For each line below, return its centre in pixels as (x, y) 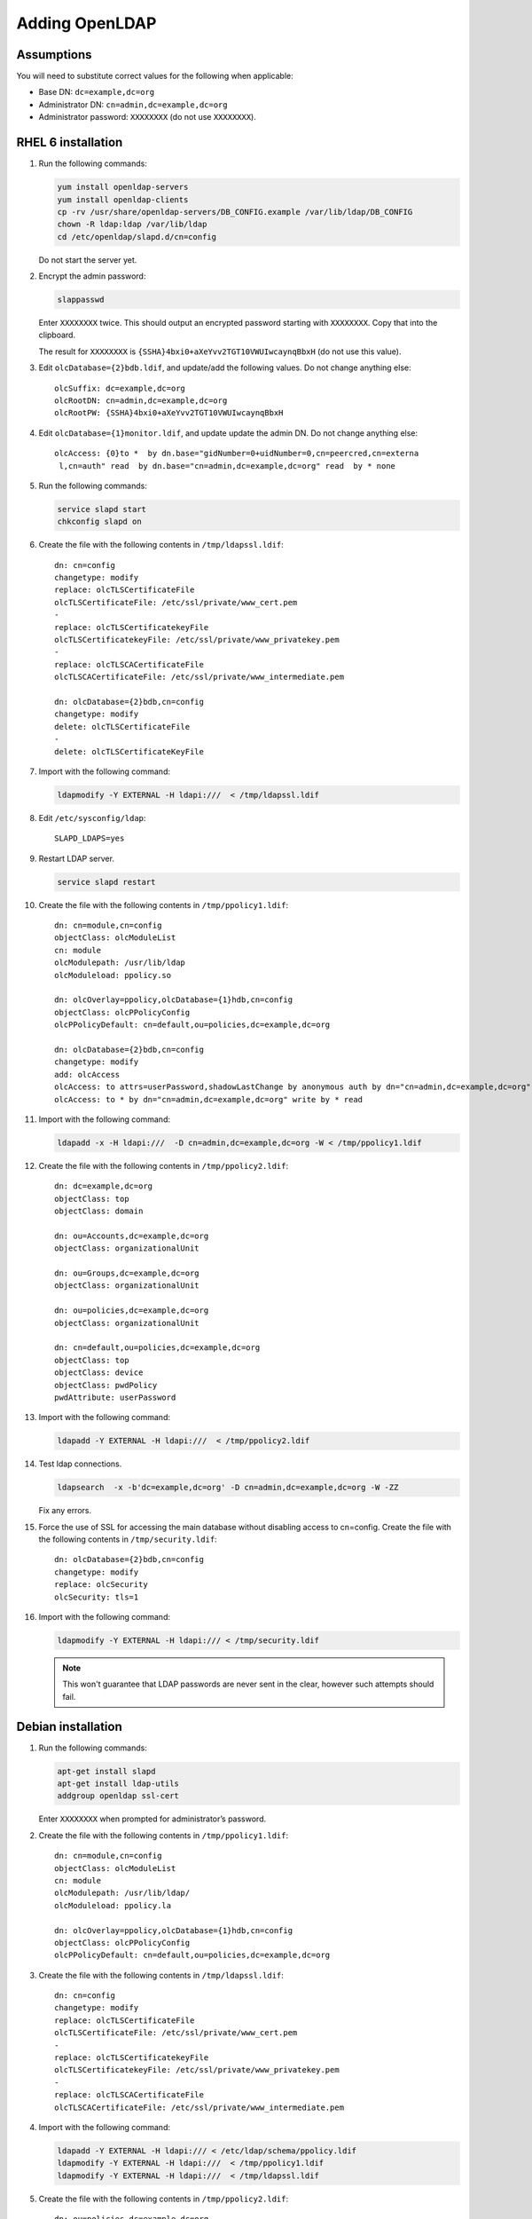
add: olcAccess (87, 1074)
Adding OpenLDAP (86, 23)
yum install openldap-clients (123, 199)
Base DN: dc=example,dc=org (97, 92)
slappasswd (81, 300)
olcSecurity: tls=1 (97, 1597)
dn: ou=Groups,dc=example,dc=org (127, 1273)
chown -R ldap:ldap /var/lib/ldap (132, 225)
